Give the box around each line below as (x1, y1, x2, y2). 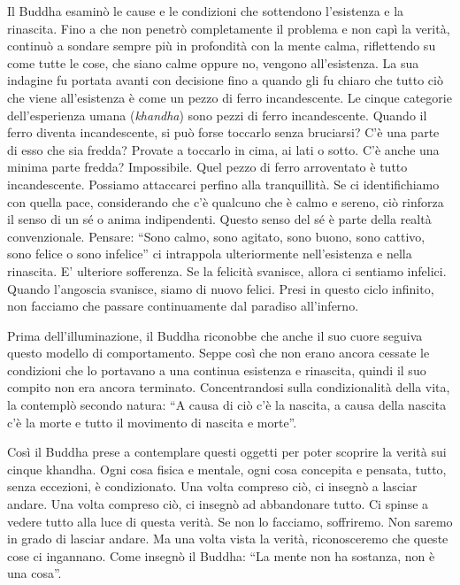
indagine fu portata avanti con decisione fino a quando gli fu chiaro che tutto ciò (7, 71, 443, 89)
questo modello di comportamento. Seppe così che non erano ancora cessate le (7, 343, 430, 362)
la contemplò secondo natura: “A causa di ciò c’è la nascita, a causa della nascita (7, 396, 447, 414)
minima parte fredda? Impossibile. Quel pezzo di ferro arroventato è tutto (7, 158, 408, 176)
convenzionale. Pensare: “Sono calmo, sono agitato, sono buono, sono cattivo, (7, 227, 425, 245)
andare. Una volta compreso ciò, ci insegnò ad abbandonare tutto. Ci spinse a (7, 495, 429, 513)
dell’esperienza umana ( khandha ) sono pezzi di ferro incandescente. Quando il (7, 105, 427, 124)
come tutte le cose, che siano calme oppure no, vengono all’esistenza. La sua (7, 53, 419, 72)
